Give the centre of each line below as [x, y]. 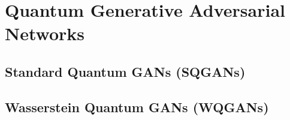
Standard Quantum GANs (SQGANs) [125, 71]
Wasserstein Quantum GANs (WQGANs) [137, 106]
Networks [45, 33]
